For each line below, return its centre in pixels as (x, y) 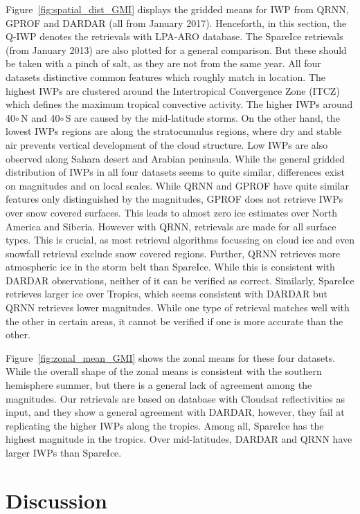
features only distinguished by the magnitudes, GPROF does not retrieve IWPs (174, 199)
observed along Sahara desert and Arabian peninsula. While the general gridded (175, 158)
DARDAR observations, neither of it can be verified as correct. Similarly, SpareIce (180, 280)
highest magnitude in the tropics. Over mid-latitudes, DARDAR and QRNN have (179, 439)
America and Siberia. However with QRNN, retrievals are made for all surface (171, 226)
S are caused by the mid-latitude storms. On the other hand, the (202, 117)
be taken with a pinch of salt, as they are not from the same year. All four (163, 63)
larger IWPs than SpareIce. (64, 452)
